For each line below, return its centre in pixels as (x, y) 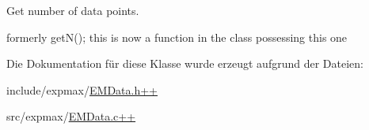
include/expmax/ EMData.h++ (82, 89)
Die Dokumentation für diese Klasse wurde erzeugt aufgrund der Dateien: (185, 63)
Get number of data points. (73, 10)
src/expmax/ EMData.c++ (71, 116)
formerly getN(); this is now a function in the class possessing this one (177, 37)
